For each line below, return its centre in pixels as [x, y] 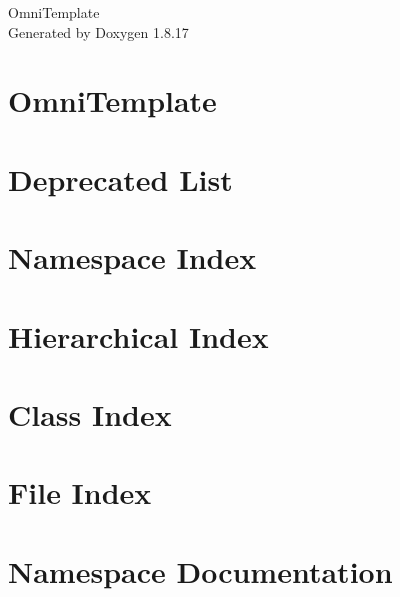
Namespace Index [132, 257]
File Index [80, 492]
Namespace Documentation [200, 570]
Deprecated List [120, 178]
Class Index [90, 413]
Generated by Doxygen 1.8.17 [98, 31]
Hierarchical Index [138, 335]
